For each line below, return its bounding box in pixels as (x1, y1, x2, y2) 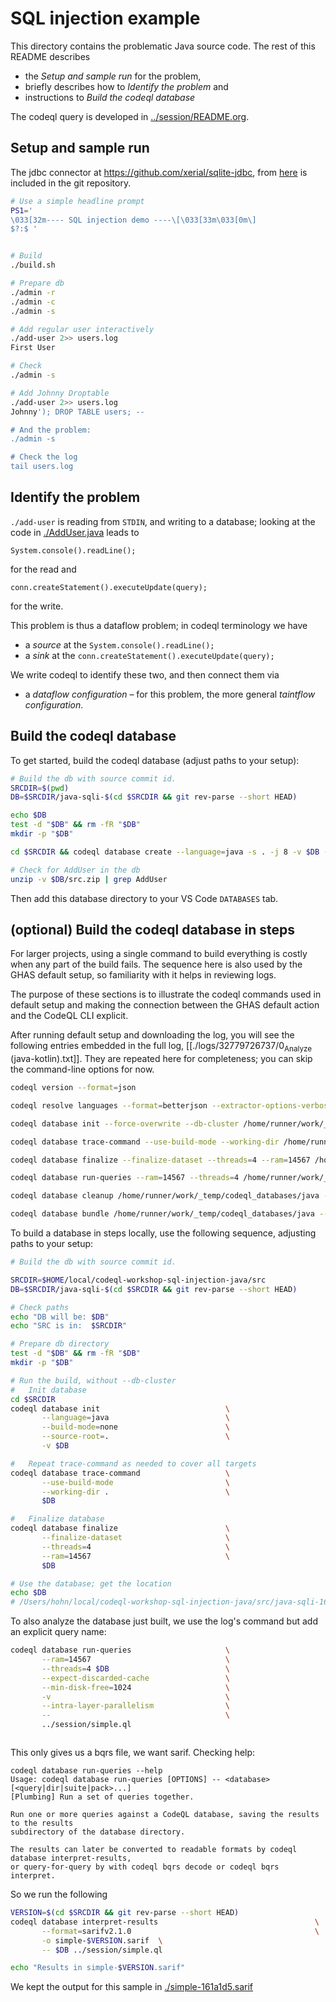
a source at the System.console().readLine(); (24, 638, 215, 651)
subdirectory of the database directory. (10, 1827, 186, 1837)
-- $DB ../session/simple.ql (41, 1945, 163, 1955)
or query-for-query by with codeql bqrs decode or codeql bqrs (10, 1862, 280, 1872)
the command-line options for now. (10, 1063, 155, 1076)
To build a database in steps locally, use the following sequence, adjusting (10, 1227, 317, 1239)
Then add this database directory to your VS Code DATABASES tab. (10, 892, 279, 904)
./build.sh (10, 260, 56, 271)
